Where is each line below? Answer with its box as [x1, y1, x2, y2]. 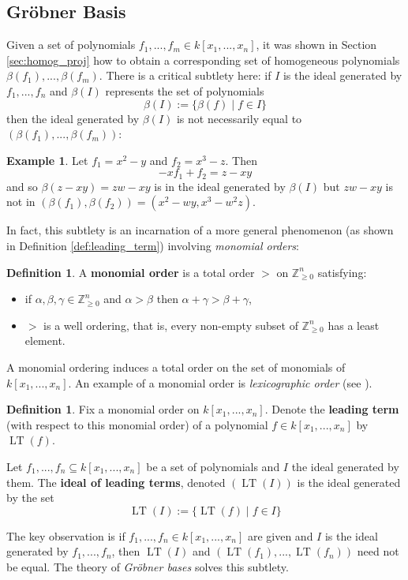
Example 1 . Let [6, 152, 88, 168]
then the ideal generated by [6, 110, 140, 126]
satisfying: [317, 264, 367, 280]
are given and [247, 527, 313, 544]
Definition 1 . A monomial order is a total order [6, 264, 255, 280]
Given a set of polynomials [6, 36, 136, 53]
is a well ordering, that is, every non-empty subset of [43, 316, 298, 333]
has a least [328, 316, 380, 333]
